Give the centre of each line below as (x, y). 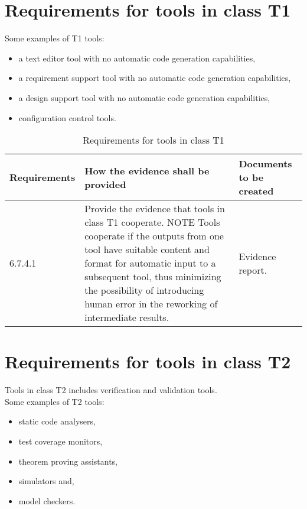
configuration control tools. (67, 117)
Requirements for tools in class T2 (148, 362)
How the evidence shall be (147, 170)
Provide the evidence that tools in (155, 209)
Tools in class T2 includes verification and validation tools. (111, 390)
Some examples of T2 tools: (55, 401)
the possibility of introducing (144, 290)
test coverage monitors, (61, 441)
